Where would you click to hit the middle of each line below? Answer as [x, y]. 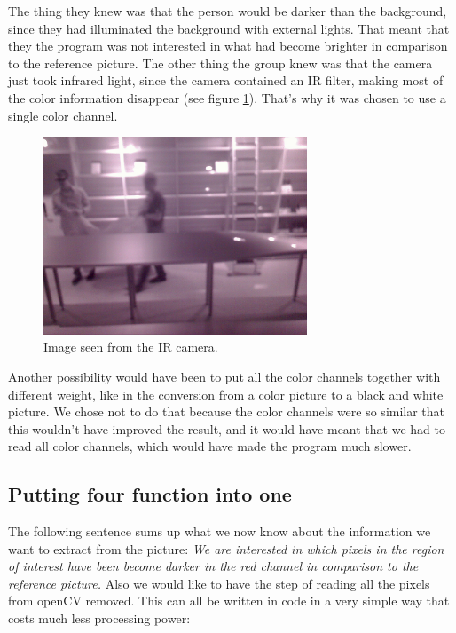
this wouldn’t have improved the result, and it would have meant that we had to [227, 428]
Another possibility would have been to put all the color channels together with [224, 376]
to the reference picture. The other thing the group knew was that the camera [220, 63]
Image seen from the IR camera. [131, 347]
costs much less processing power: [99, 618]
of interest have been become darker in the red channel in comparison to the [213, 566]
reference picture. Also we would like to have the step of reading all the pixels [219, 583]
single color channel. [63, 115]
